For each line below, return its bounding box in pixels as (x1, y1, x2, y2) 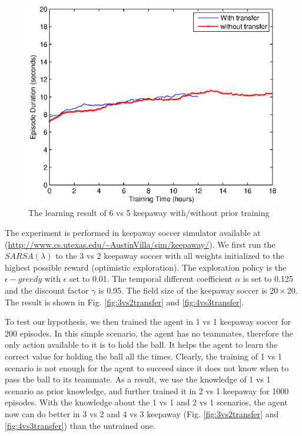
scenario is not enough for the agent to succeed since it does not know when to (5, 361, 289, 374)
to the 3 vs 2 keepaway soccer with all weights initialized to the (55, 249, 284, 262)
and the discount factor (5, 284, 89, 297)
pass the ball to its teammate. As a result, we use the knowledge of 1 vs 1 (5, 373, 271, 385)
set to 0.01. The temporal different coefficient (69, 272, 233, 285)
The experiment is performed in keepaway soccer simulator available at (5, 227, 261, 239)
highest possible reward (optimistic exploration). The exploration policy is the (5, 261, 287, 273)
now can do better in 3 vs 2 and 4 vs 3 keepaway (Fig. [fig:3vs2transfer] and (5, 407, 279, 420)
